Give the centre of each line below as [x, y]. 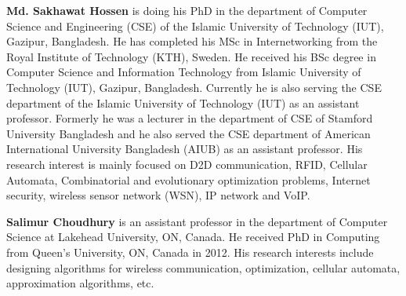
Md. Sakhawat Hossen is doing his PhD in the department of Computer [187, 10]
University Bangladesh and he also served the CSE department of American [188, 133]
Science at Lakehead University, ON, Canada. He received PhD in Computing [193, 237]
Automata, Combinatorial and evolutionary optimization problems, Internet [188, 179]
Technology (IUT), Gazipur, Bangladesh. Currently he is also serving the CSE [194, 87]
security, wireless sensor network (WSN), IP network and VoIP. [158, 195]
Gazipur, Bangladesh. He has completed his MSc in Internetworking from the [192, 41]
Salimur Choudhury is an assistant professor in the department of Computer [197, 221]
